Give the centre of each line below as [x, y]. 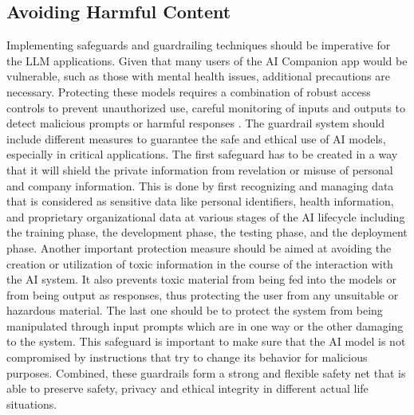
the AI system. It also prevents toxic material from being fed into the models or [201, 279]
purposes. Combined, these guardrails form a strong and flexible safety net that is [206, 372]
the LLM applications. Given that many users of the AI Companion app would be [207, 60]
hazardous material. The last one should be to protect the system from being [195, 310]
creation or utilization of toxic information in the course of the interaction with [200, 263]
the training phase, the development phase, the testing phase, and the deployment [207, 232]
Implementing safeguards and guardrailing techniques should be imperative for [199, 45]
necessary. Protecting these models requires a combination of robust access [189, 91]
